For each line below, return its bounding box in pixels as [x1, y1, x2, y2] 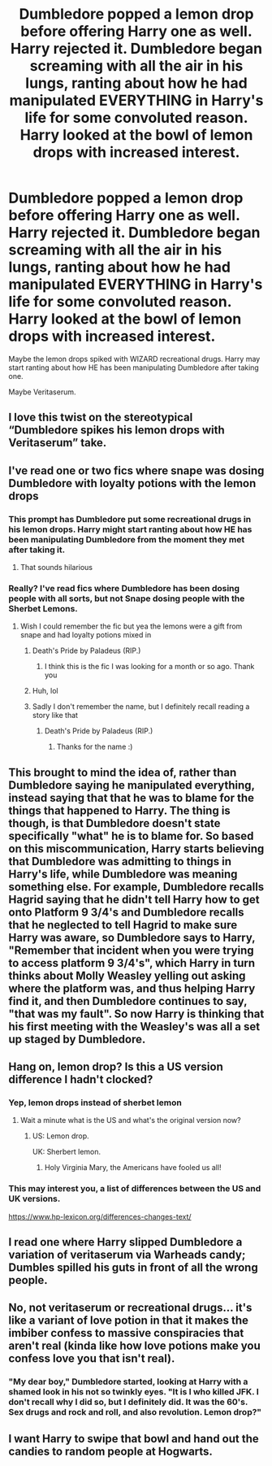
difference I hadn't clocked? [8, 1072, 153, 1086]
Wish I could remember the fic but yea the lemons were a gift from [19, 621, 243, 631]
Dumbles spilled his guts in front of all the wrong [8, 1261, 258, 1275]
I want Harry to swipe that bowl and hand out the [8, 1432, 260, 1446]
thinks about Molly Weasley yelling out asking [8, 968, 246, 982]
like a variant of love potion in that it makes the [8, 1314, 249, 1328]
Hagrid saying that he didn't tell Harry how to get [8, 892, 260, 907]
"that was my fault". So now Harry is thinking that [8, 1007, 265, 1020]
